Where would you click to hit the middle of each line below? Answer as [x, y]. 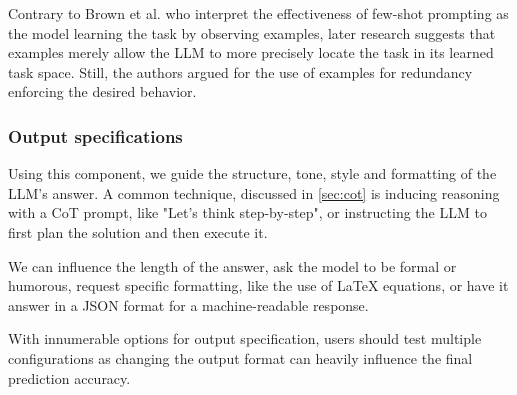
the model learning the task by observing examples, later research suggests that [252, 32]
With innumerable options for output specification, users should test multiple [245, 338]
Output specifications [95, 135]
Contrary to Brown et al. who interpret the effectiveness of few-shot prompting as [258, 13]
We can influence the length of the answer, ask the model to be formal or [232, 265]
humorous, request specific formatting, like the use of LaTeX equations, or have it [258, 285]
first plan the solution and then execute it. [138, 231]
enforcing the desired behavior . [102, 91]
